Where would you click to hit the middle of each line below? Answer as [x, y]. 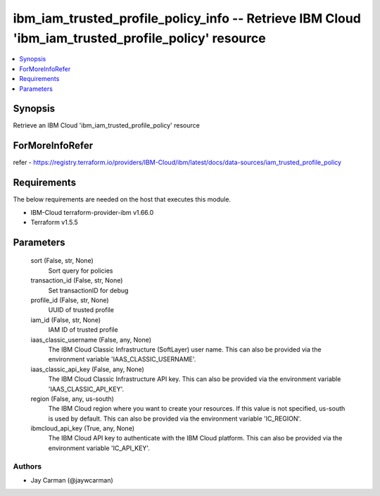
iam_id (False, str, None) [66, 320]
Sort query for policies [81, 271]
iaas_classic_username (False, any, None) [91, 340]
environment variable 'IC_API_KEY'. [99, 448]
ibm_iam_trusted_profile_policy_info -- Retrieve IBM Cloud [187, 18]
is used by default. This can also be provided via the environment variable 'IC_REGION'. [175, 418]
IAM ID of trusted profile [83, 330]
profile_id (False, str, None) [70, 300]
